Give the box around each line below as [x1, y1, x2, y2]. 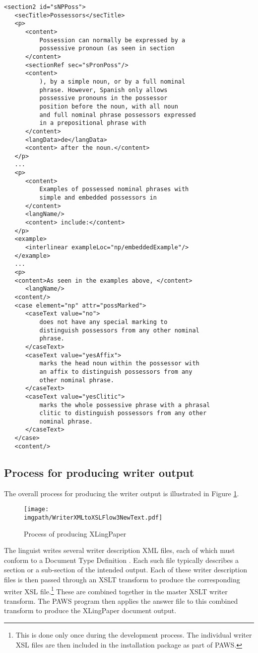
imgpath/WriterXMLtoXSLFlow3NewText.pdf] [24, 514, 163, 521]
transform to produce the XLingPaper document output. [4, 605, 177, 616]
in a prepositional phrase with [39, 119, 146, 127]
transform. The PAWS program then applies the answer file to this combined [4, 595, 238, 606]
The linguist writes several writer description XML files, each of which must [4, 545, 235, 555]
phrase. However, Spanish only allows [39, 86, 168, 94]
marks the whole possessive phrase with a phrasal [39, 401, 210, 409]
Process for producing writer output [4, 464, 194, 480]
